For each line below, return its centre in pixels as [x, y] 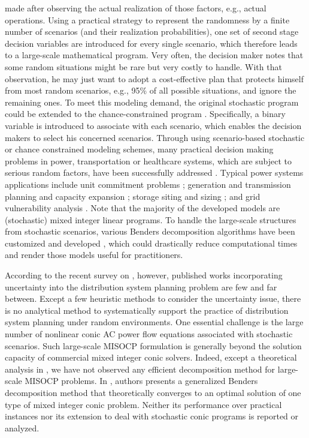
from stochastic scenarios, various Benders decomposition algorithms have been [150, 231]
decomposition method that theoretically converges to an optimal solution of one [153, 392]
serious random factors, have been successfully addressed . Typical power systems [154, 172]
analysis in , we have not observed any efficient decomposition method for [140, 369]
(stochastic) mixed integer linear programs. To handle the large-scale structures [151, 219]
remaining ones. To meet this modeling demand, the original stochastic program [152, 102]
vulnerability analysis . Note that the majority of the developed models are [143, 208]
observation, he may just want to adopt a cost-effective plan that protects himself [154, 78]
